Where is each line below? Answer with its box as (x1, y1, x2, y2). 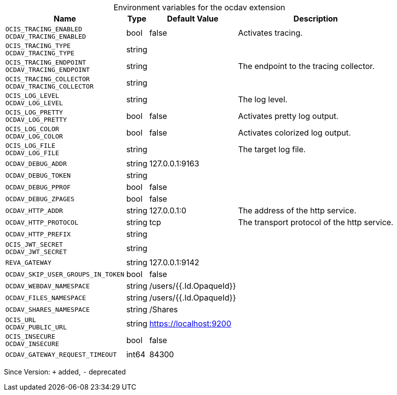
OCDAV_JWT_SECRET (5, 248, 67, 256)
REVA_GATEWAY (5, 258, 51, 266)
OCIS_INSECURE (5, 333, 55, 340)
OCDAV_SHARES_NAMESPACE (5, 305, 90, 313)
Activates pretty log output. (238, 111, 339, 121)
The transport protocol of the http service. (238, 217, 394, 227)
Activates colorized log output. (238, 128, 351, 138)
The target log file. (238, 144, 306, 154)
